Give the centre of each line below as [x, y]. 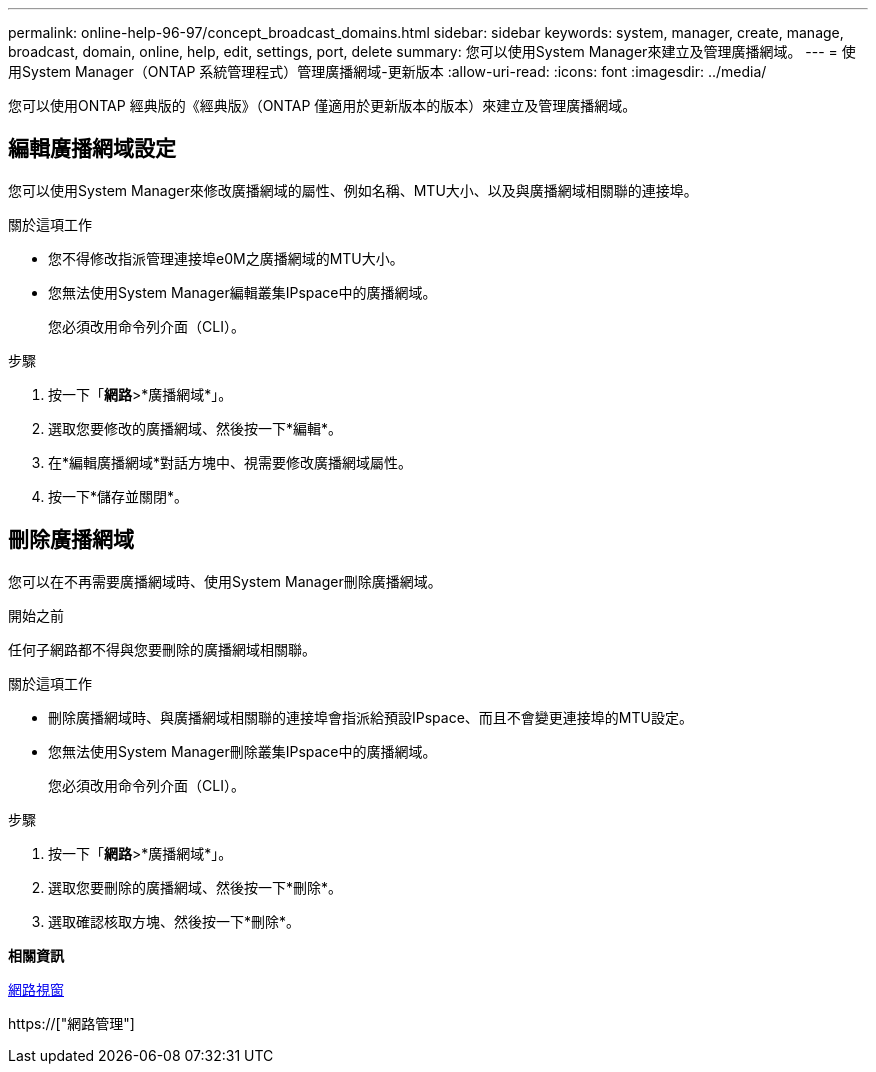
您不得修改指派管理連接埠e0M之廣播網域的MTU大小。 [226, 258]
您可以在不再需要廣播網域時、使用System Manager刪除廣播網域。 [225, 581]
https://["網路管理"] [71, 1023]
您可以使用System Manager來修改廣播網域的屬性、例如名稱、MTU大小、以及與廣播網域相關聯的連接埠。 [353, 190]
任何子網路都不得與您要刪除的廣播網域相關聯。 [162, 649]
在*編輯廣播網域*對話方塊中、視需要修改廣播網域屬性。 [230, 462]
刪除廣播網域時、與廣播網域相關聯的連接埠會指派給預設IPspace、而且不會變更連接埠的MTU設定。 [370, 717]
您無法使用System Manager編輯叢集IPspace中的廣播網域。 [242, 292]
